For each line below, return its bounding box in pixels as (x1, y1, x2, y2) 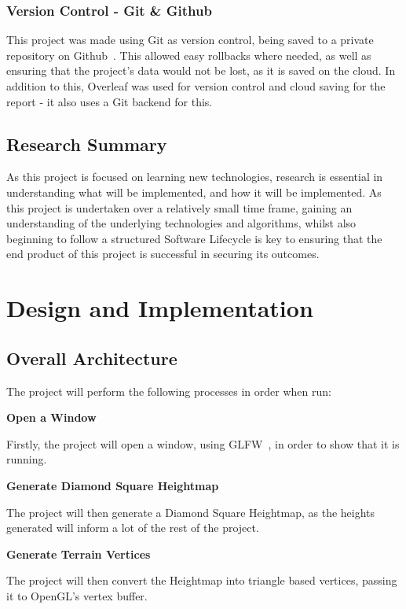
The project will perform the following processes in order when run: (6, 382, 331, 399)
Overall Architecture (6, 345, 177, 370)
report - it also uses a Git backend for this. (6, 93, 213, 109)
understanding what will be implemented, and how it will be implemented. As (6, 183, 382, 200)
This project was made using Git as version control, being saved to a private (6, 31, 374, 48)
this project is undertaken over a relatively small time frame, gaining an (6, 199, 353, 216)
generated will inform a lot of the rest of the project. (6, 519, 259, 536)
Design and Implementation (6, 292, 313, 324)
